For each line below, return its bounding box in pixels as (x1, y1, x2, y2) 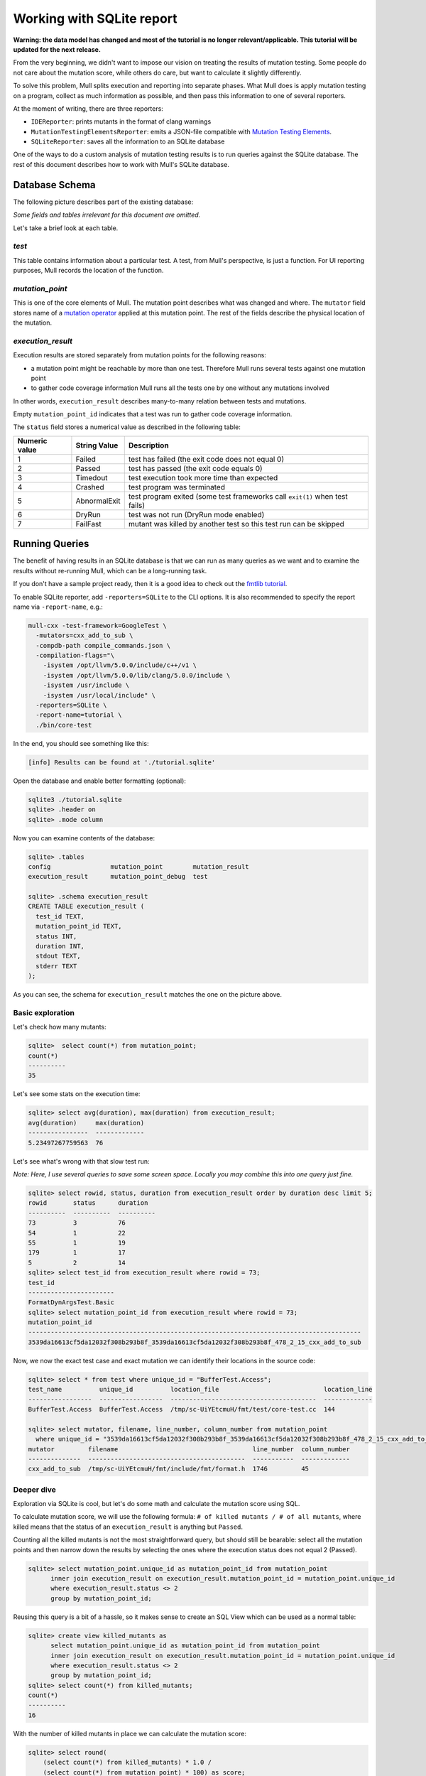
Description (128, 440, 170, 450)
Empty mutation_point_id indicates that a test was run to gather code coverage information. (13, 410, 293, 418)
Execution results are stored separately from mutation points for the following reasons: (13, 351, 266, 359)
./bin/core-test (35, 721, 92, 729)
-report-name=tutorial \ (35, 711, 122, 719)
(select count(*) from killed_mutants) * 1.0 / (43, 1758, 212, 1767)
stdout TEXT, (35, 952, 81, 960)
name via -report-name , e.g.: (13, 602, 103, 611)
